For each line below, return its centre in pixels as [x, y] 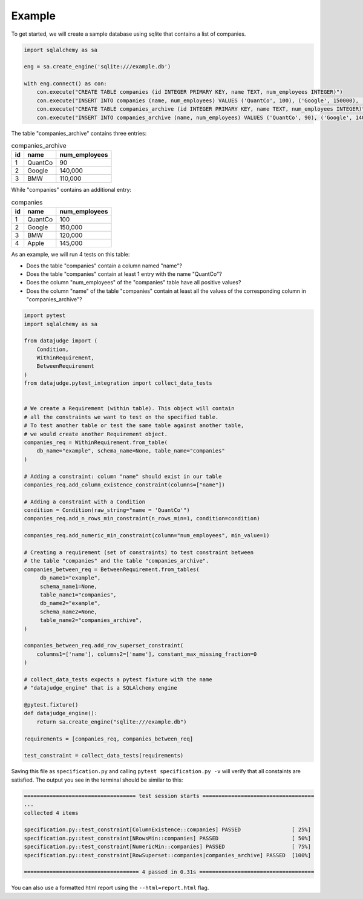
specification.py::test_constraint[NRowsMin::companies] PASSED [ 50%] [168, 838]
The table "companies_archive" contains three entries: [79, 133]
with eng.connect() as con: [65, 84]
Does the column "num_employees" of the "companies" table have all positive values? [134, 283]
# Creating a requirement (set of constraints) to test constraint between [139, 553]
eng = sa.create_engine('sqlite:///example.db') [97, 67]
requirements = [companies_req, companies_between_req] [109, 739]
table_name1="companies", [78, 595]
